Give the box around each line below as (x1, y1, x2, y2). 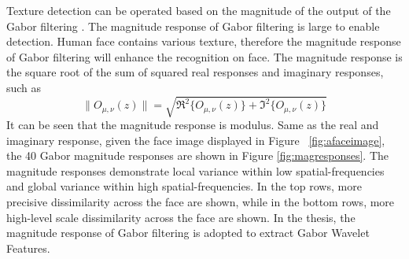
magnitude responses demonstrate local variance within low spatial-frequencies (6, 162, 385, 179)
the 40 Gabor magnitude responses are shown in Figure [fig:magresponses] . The (6, 147, 389, 164)
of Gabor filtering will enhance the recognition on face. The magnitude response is (6, 48, 403, 65)
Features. (6, 239, 50, 256)
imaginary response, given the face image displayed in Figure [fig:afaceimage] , (6, 131, 385, 148)
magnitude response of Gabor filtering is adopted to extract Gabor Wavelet (6, 224, 370, 241)
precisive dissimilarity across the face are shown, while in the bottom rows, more (6, 194, 395, 210)
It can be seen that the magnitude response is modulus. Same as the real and (6, 117, 379, 133)
